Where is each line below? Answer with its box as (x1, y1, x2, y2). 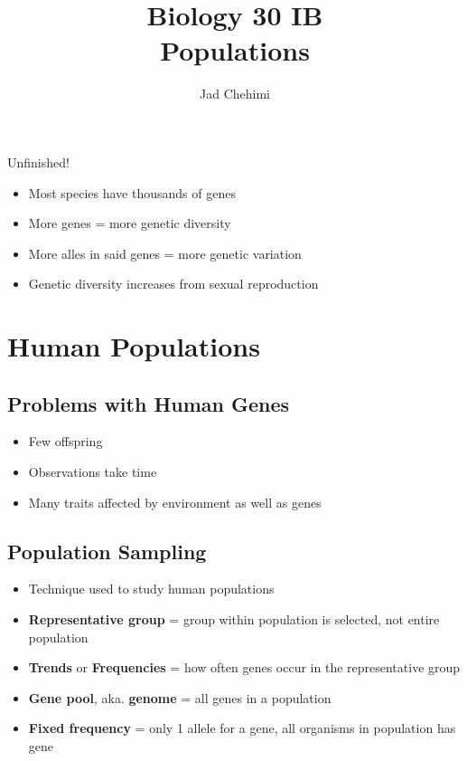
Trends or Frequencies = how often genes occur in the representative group (28, 658, 461, 677)
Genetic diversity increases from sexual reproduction (28, 274, 319, 293)
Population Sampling (7, 537, 207, 565)
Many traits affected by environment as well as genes (28, 492, 322, 511)
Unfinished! (7, 152, 70, 171)
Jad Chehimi (200, 84, 270, 103)
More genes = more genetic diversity (28, 214, 231, 233)
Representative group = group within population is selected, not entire (28, 610, 440, 629)
